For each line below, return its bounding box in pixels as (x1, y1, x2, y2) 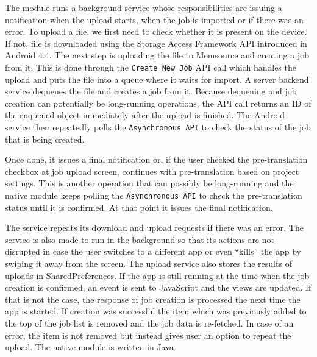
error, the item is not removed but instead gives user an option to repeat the (5, 328, 291, 341)
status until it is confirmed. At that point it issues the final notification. (5, 200, 273, 213)
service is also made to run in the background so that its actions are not (5, 233, 274, 246)
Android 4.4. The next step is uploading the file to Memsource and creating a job (5, 49, 309, 62)
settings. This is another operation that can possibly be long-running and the (5, 177, 294, 189)
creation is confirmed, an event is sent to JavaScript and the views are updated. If (5, 281, 312, 294)
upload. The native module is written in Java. (5, 341, 176, 353)
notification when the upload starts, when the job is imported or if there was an (5, 13, 304, 26)
